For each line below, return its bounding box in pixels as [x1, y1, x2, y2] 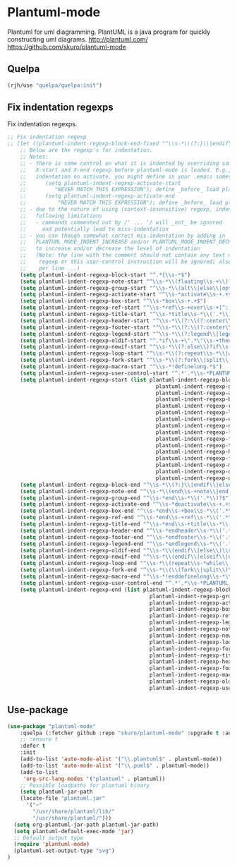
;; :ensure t [20, 736, 59, 743]
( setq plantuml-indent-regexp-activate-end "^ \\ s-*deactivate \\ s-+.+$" [20, 501, 235, 508]
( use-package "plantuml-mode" [7, 722, 97, 730]
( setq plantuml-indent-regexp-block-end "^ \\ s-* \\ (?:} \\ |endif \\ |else [20, 481, 232, 488]
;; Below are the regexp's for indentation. [20, 147, 153, 154]
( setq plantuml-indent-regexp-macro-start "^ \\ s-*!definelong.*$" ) [20, 363, 222, 370]
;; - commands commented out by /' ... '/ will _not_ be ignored [20, 219, 222, 226]
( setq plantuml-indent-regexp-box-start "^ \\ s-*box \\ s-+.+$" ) [20, 298, 207, 305]
